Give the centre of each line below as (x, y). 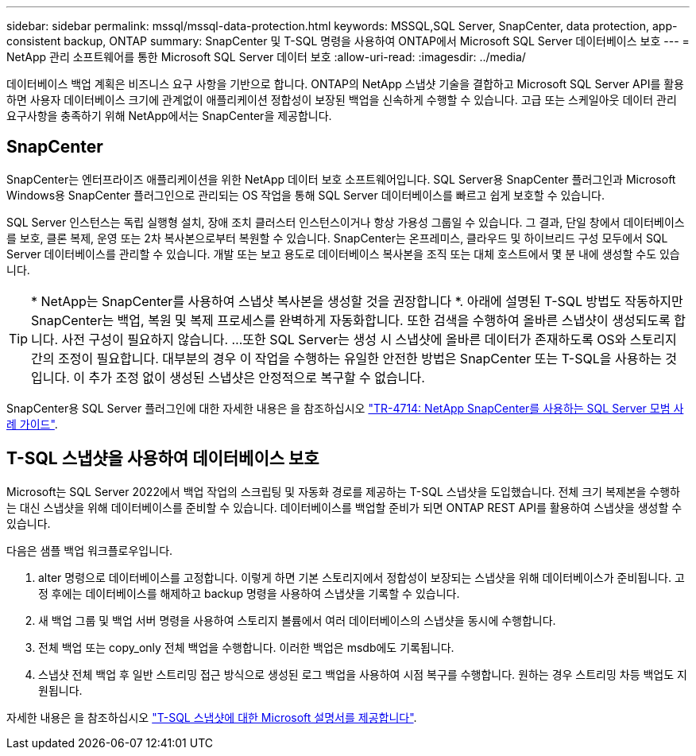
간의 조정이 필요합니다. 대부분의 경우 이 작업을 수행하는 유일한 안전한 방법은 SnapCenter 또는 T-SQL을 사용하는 (346, 358)
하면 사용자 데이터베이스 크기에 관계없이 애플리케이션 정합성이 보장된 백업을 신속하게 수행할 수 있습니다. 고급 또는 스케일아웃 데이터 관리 (342, 100)
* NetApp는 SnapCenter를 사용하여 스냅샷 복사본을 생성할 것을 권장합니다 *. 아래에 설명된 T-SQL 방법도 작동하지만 (357, 301)
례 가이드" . (32, 424)
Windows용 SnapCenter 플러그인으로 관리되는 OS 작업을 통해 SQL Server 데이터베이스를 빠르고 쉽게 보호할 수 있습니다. (306, 195)
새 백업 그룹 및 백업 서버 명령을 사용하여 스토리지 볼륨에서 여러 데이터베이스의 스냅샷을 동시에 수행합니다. (297, 620)
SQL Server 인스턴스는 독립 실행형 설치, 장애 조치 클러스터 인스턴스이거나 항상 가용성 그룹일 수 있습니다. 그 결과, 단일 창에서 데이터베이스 (346, 222)
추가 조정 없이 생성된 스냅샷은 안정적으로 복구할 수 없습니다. (257, 377)
